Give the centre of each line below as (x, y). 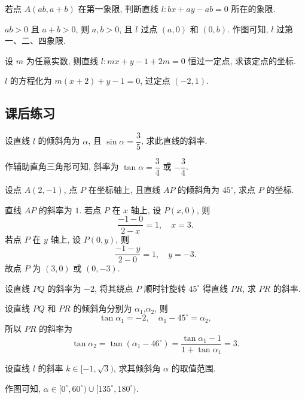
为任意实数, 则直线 (62, 60)
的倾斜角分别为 (103, 308)
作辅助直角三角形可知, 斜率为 (62, 166)
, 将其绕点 (114, 288)
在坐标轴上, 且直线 (124, 190)
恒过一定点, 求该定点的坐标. (242, 60)
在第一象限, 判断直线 (118, 8)
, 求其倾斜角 (137, 368)
